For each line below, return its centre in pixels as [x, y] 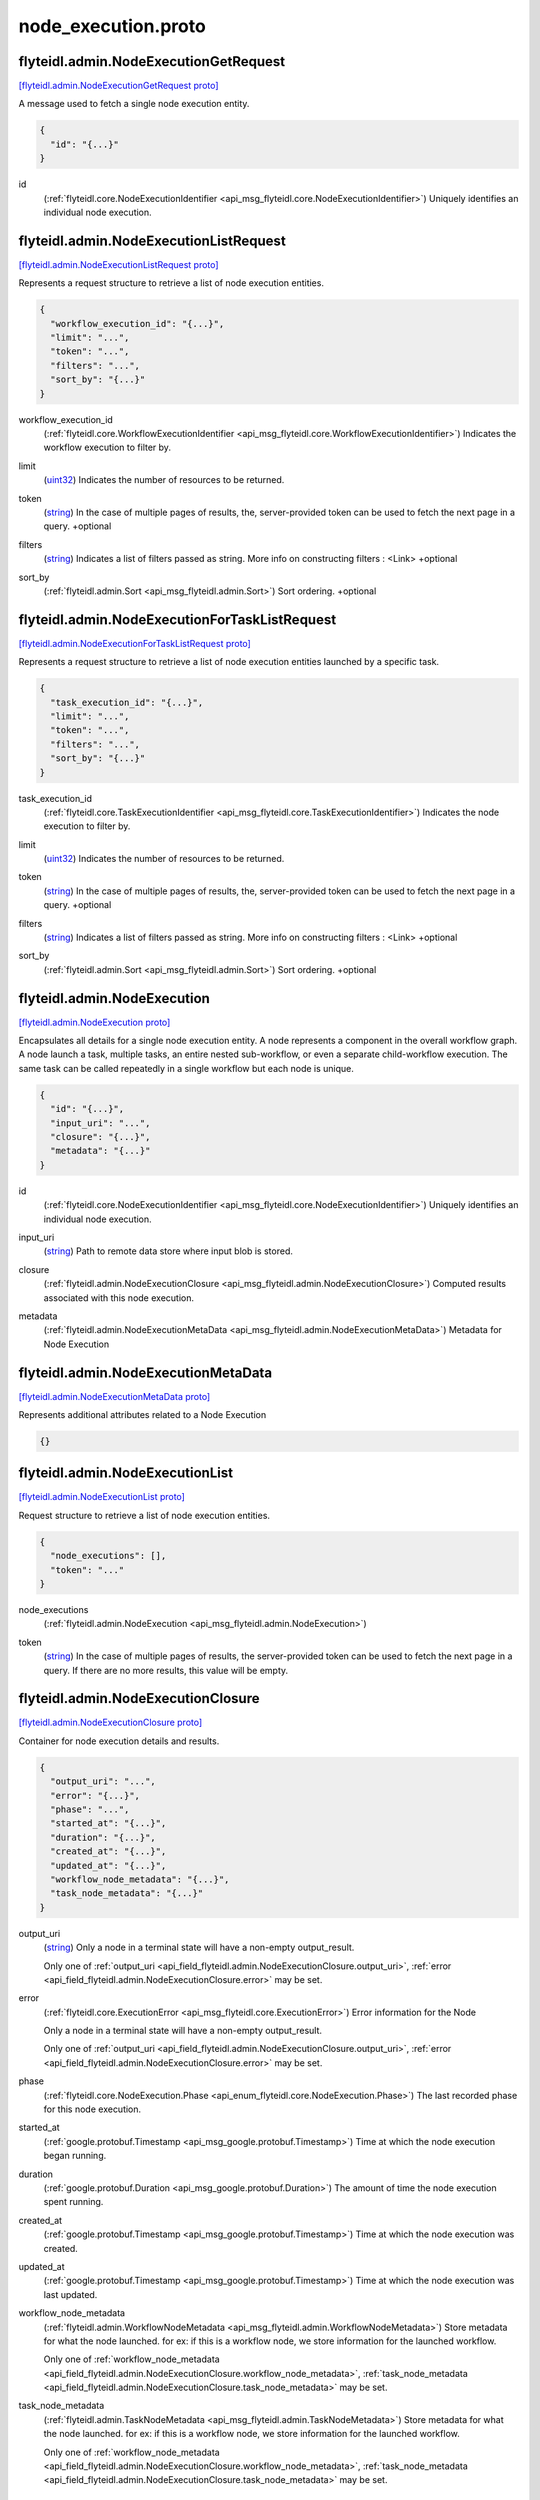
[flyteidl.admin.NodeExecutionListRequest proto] [118, 264]
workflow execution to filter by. [107, 447]
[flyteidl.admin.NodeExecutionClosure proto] [110, 1722]
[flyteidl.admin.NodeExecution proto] [94, 1022]
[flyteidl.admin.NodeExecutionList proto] [101, 1497]
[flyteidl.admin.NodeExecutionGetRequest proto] [118, 86]
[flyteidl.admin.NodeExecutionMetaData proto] [114, 1396]
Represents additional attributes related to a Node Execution [142, 1414]
